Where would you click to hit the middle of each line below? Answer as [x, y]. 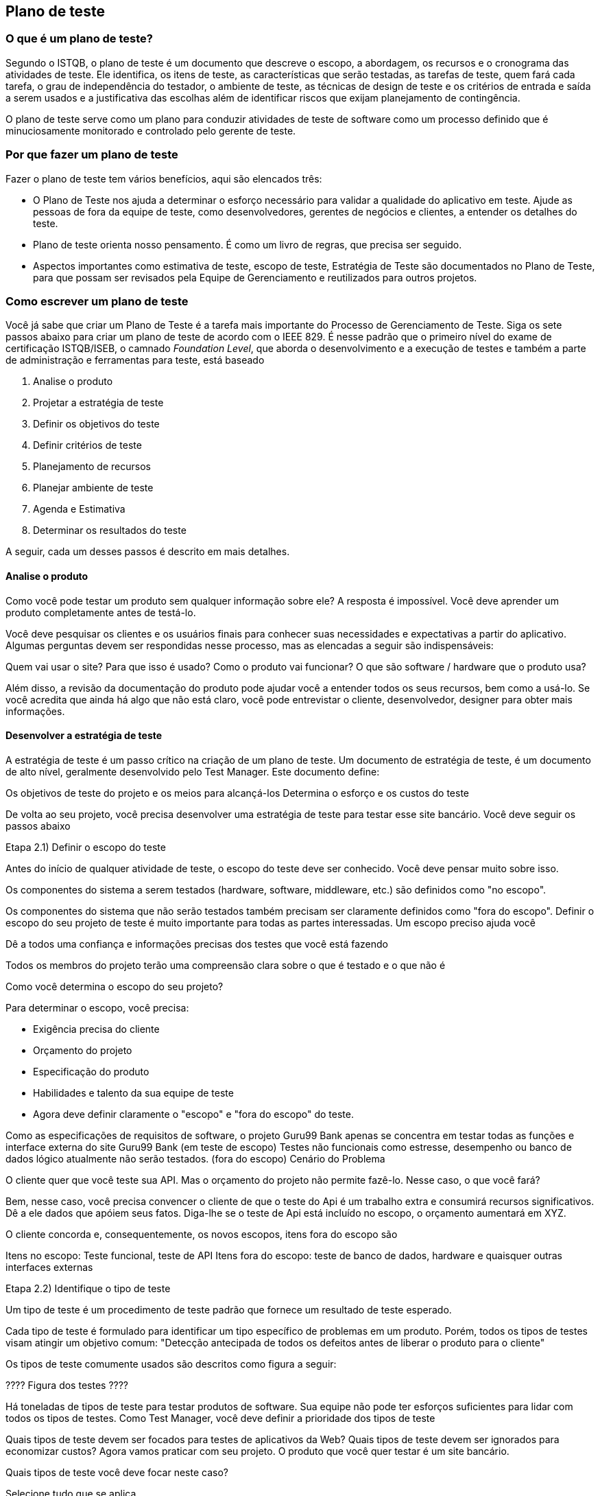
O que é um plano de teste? [79, 39]
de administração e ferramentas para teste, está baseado [135, 360]
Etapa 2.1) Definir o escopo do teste [86, 847]
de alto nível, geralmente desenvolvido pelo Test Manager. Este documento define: [193, 771]
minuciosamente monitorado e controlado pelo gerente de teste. [151, 130]
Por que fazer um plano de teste [92, 155]
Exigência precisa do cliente [96, 1029]
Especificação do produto [91, 1071]
